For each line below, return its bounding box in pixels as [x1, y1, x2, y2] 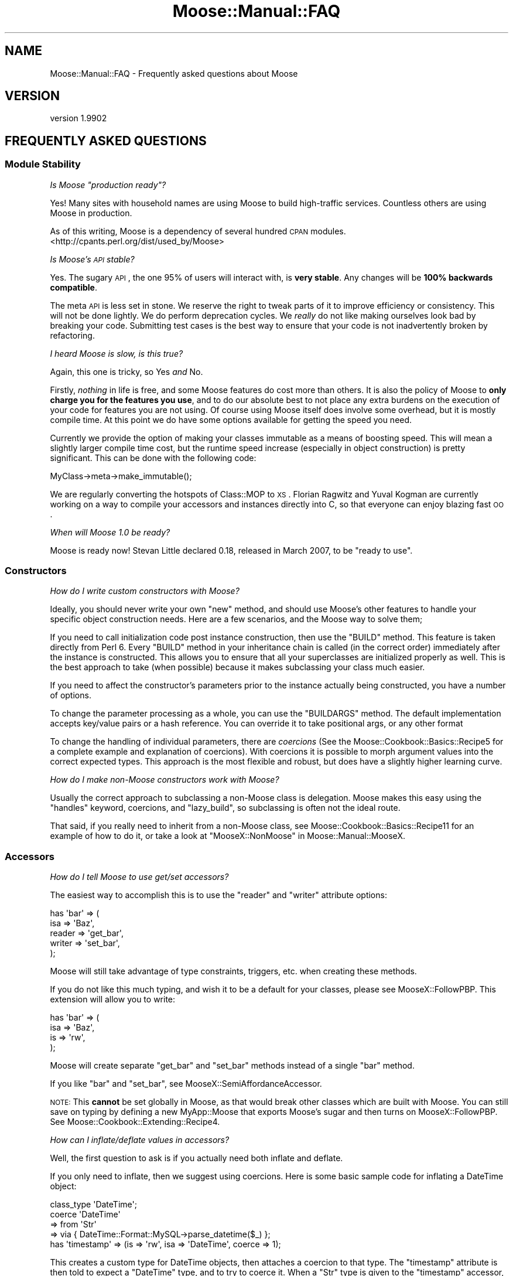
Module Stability [5, 158, 81, 170]
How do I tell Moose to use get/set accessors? [50, 872, 229, 882]
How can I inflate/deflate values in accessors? [50, 1135, 230, 1145]
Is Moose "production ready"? [50, 179, 166, 190]
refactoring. [50, 330, 95, 340]
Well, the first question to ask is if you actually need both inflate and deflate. [50, 1153, 343, 1164]
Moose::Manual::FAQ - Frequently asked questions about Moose [50, 68, 298, 79]
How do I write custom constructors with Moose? [50, 586, 240, 596]
